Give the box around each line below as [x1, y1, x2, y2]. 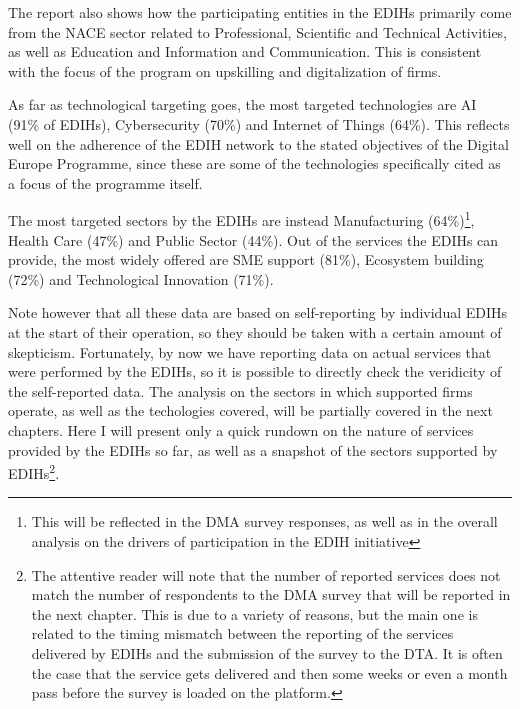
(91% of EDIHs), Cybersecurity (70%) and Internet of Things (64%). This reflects [8, 113, 510, 134]
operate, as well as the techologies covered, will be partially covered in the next [8, 400, 493, 421]
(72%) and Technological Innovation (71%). [8, 268, 274, 289]
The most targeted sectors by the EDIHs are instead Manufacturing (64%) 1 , [8, 207, 475, 230]
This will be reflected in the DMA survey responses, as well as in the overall [31, 511, 498, 532]
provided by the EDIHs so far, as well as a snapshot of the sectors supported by [8, 439, 498, 460]
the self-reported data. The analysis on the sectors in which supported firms [8, 380, 473, 401]
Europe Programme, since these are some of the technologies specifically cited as [8, 153, 501, 174]
